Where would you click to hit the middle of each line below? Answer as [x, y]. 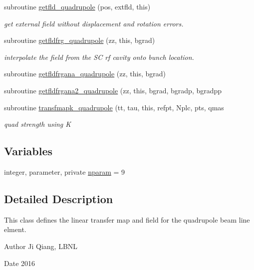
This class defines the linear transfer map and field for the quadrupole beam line [127, 219]
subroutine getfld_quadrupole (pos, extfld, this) [77, 6]
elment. [15, 229]
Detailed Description [59, 198]
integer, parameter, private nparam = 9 [65, 171]
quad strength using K [38, 124]
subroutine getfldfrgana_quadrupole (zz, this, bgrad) [85, 74]
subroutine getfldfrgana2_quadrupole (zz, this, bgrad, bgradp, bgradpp [113, 90]
